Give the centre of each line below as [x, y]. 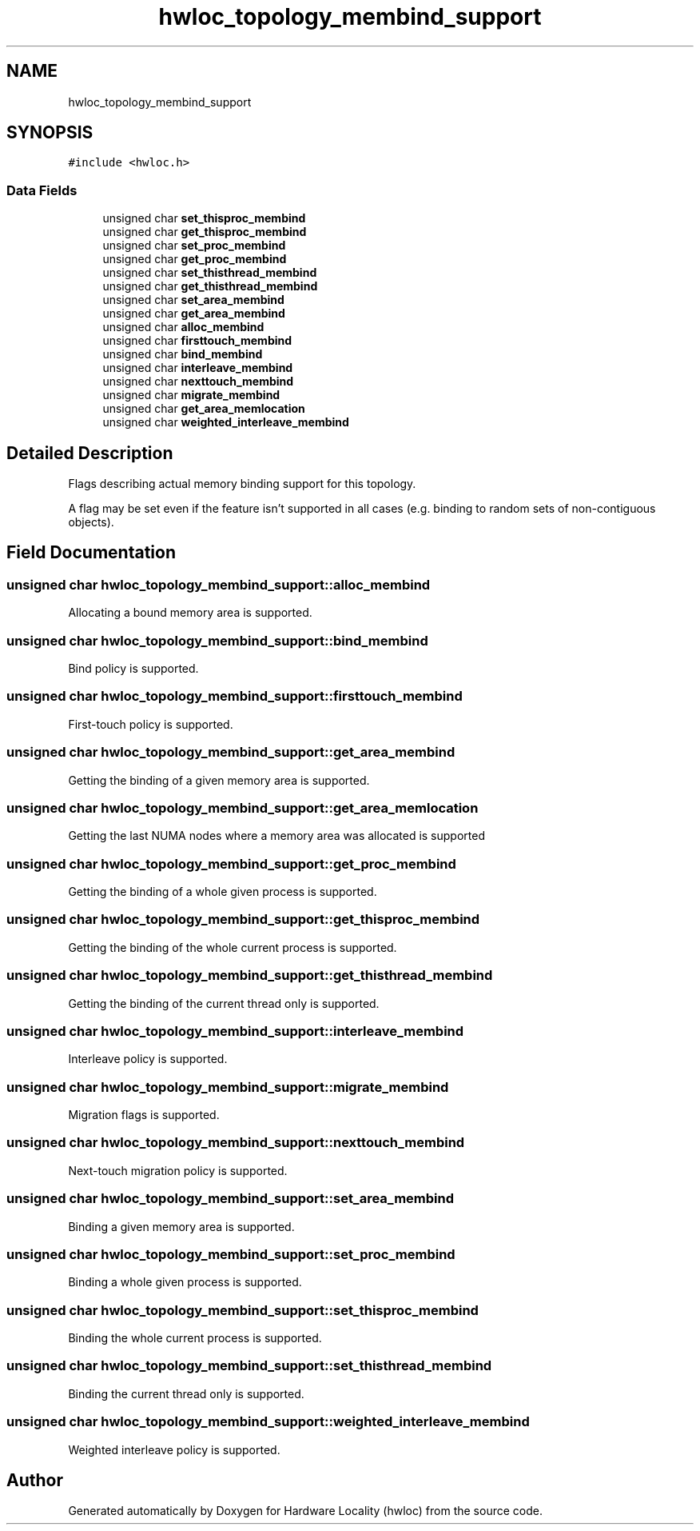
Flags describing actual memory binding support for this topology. [242, 484]
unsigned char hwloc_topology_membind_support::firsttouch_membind [235, 696]
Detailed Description [90, 453]
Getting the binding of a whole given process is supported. [223, 891]
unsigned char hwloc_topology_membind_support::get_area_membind [231, 752]
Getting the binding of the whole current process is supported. [233, 947]
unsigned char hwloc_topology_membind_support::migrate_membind [228, 1087]
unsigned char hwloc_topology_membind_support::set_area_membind [231, 1199]
